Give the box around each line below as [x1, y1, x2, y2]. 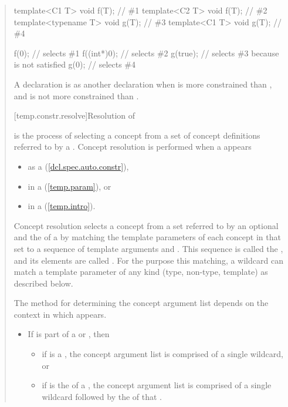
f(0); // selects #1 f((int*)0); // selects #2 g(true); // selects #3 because [13, 46, 279, 59]
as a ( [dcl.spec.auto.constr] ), [28, 160, 129, 172]
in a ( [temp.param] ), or [28, 180, 111, 192]
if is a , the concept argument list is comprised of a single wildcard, [42, 348, 283, 360]
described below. [13, 277, 73, 289]
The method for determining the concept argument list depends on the [13, 297, 269, 309]
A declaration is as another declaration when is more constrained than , [13, 78, 272, 90]
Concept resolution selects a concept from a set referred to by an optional [13, 219, 279, 231]
